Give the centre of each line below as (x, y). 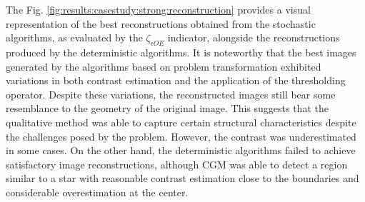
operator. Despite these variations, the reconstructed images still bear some (171, 94)
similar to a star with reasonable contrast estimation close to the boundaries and (182, 178)
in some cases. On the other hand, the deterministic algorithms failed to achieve (181, 150)
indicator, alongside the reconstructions (254, 37)
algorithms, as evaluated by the (74, 37)
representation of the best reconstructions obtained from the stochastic (161, 23)
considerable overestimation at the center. (97, 192)
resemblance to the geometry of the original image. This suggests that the (167, 108)
